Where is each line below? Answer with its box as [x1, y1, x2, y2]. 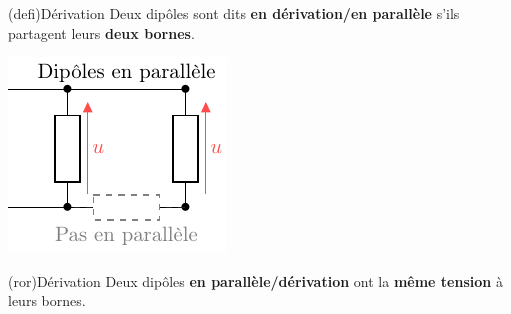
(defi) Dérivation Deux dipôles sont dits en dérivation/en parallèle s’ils [8, 3, 460, 23]
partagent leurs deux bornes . [8, 22, 195, 43]
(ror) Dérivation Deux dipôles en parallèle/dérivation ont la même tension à [8, 270, 503, 291]
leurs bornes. [8, 290, 86, 311]
